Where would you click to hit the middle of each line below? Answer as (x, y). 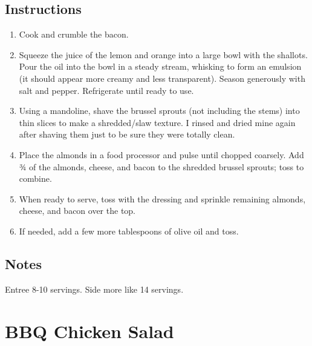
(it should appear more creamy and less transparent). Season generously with (162, 78)
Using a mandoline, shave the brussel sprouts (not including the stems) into (159, 111)
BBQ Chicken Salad (89, 331)
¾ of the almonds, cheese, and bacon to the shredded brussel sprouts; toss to (161, 166)
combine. (35, 178)
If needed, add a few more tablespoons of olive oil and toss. (129, 231)
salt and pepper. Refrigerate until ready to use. (106, 90)
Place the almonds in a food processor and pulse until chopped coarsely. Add (161, 154)
